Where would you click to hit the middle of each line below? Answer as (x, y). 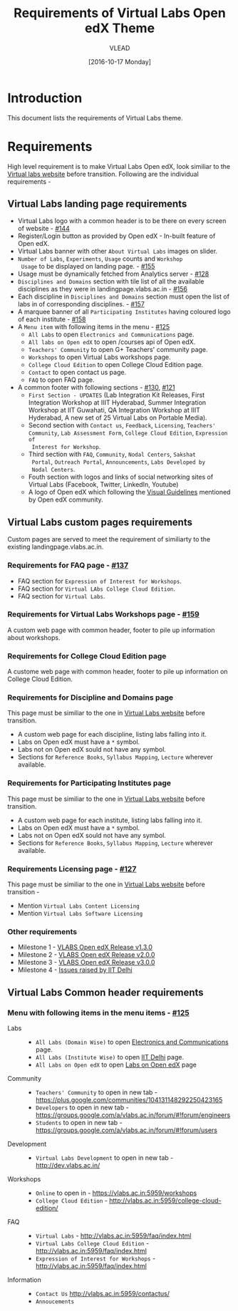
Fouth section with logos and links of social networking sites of (121, 477)
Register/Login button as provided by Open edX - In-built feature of (117, 236)
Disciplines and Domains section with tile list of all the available (111, 281)
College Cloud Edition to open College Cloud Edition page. (116, 365)
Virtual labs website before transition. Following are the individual (103, 174)
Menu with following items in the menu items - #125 (99, 1012)
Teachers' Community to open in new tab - (97, 1092)
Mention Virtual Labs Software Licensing (80, 913)
